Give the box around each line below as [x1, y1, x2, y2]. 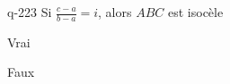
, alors [98, 3, 132, 21]
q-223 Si [7, 3, 52, 21]
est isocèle [168, 3, 224, 21]
